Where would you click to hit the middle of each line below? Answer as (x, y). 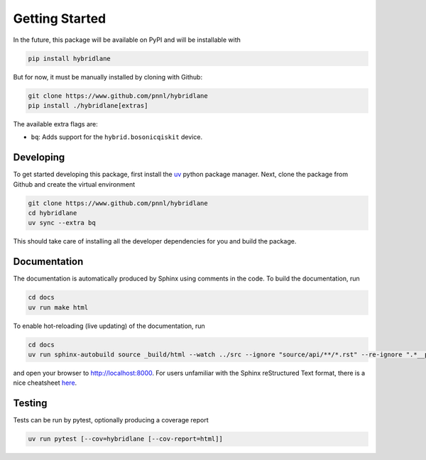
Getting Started (60, 18)
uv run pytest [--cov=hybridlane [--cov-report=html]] (125, 439)
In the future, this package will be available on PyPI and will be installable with (127, 40)
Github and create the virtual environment (74, 184)
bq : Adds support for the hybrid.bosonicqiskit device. (116, 137)
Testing (30, 404)
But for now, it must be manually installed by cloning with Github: (108, 77)
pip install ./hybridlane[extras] (88, 105)
